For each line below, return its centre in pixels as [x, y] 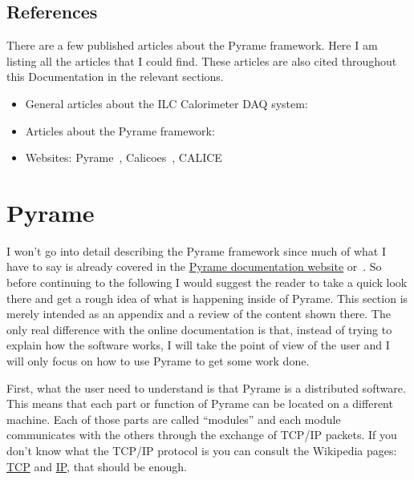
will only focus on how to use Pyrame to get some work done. [158, 361]
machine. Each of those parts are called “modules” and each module [174, 419]
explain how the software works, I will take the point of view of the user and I [198, 345]
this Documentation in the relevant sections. [115, 77]
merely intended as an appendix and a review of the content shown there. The [199, 314]
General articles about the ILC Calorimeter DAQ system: [166, 103]
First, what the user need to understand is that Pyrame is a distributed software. [206, 387]
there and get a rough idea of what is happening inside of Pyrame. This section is [207, 298]
